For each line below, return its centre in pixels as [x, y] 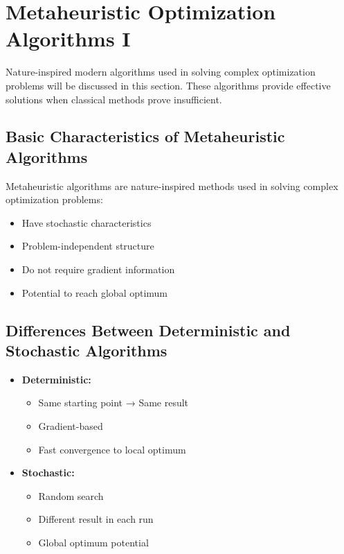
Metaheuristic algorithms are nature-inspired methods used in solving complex [172, 185]
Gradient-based [71, 426]
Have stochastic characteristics [87, 222]
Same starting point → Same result [114, 402]
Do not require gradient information [98, 269]
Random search [71, 495]
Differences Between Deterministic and [148, 330]
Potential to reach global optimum [95, 292]
